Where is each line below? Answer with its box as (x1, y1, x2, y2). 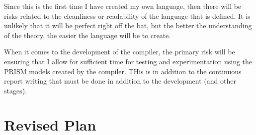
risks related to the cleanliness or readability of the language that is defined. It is (4, 10, 251, 21)
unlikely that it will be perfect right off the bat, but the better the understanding (4, 20, 252, 31)
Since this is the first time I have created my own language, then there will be (4, 1, 242, 11)
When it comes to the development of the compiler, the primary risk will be (4, 46, 235, 57)
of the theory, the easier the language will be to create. (4, 30, 171, 40)
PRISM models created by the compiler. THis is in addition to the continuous (4, 66, 242, 76)
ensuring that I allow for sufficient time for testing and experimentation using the (4, 56, 253, 66)
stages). (4, 85, 27, 95)
